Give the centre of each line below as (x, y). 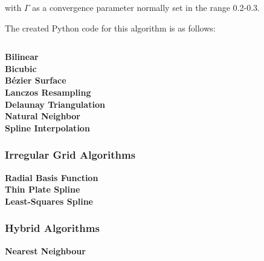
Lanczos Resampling (48, 92)
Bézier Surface (36, 80)
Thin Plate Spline (43, 189)
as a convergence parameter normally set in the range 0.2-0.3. (146, 7)
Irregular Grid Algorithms (70, 155)
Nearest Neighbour (45, 250)
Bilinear (22, 57)
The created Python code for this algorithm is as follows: (110, 28)
